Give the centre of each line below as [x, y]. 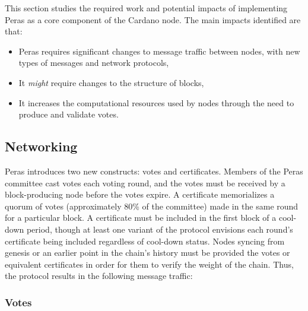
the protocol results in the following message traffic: [99, 276]
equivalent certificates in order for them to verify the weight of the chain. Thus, [149, 264]
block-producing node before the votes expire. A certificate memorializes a [140, 194]
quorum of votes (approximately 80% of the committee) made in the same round [152, 206]
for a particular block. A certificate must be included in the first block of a [141, 218]
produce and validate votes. [69, 114]
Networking [41, 146]
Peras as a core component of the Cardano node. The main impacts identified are [153, 19]
